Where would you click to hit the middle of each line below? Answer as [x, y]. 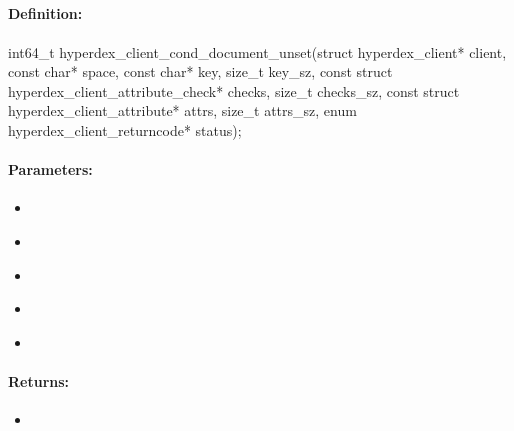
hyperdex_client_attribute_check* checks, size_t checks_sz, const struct [234, 90]
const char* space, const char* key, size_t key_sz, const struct [200, 71]
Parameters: [50, 169]
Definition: [45, 13]
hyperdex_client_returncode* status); [125, 129]
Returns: [39, 380]
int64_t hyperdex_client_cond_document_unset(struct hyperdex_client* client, [257, 51]
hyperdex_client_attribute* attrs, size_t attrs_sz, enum [182, 110]
